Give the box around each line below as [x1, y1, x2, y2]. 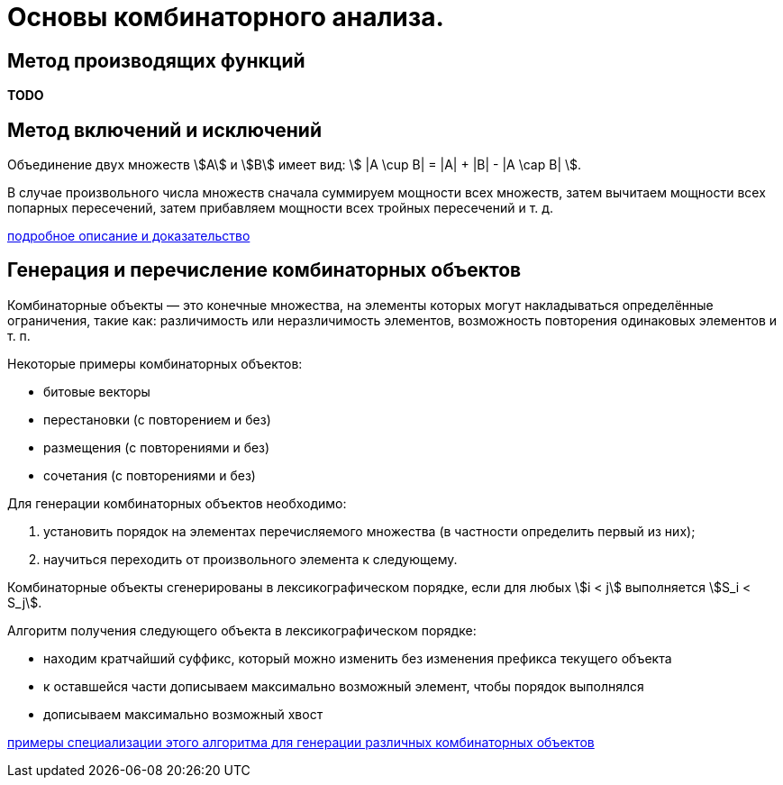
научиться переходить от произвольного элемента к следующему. [43, 551, 458, 567]
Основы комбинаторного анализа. [7, 2, 444, 32]
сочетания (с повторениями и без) [43, 467, 256, 483]
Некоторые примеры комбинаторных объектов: [7, 355, 303, 371]
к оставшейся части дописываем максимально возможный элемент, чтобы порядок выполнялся [43, 678, 644, 694]
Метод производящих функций [7, 49, 305, 72]
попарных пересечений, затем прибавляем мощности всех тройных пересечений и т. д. [7, 200, 554, 216]
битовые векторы [43, 383, 150, 399]
